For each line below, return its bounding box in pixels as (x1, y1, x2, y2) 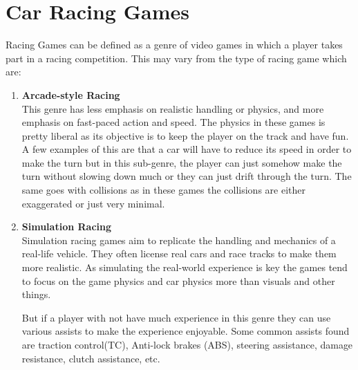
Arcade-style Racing (21, 87, 120, 102)
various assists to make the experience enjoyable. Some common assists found (21, 324, 350, 338)
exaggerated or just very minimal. (21, 196, 165, 210)
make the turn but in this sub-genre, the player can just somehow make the (21, 155, 342, 169)
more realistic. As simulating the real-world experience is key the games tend (21, 260, 348, 275)
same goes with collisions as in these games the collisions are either (21, 183, 305, 197)
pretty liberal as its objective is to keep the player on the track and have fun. (21, 128, 349, 142)
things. (21, 287, 51, 302)
